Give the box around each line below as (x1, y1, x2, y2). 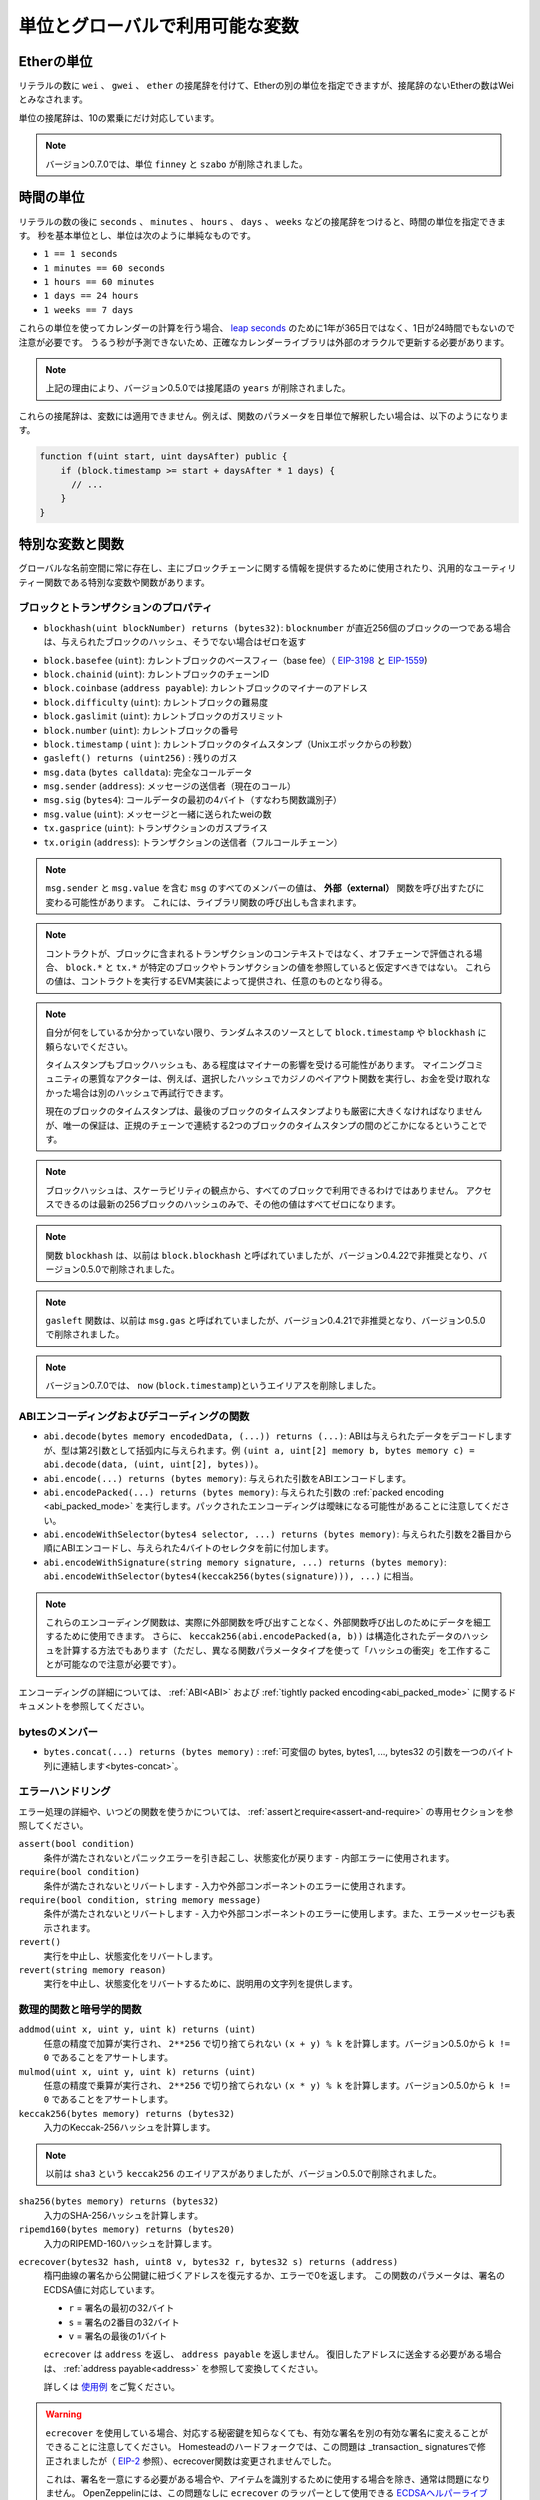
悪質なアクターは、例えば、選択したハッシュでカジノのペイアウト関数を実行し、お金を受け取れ (88, 1073, 482, 1085)
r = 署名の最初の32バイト (68, 2302, 175, 2314)
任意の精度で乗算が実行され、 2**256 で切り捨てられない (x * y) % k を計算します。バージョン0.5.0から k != (43, 2080, 510, 2092)
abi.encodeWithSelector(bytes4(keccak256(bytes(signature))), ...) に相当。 (43, 1570, 419, 1582)
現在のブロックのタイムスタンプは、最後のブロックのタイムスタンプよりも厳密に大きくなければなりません (45, 1105, 482, 1117)
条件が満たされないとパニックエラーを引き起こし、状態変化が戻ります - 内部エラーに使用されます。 (43, 1851, 455, 1864)
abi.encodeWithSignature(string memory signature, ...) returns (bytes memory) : (43, 1556, 447, 1568)
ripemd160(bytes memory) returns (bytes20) (18, 2224, 235, 2235)
